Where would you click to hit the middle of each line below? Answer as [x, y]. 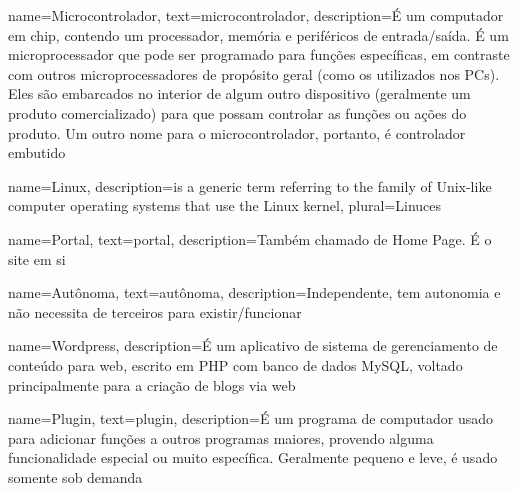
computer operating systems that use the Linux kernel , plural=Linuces [225, 205]
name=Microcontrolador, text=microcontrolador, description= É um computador [256, 15]
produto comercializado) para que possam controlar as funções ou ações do [237, 112]
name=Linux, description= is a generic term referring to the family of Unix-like [250, 185]
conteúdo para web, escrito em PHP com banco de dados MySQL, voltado [235, 364]
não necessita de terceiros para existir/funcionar [155, 311]
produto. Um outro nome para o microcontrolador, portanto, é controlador [237, 132]
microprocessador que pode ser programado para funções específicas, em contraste [259, 54]
